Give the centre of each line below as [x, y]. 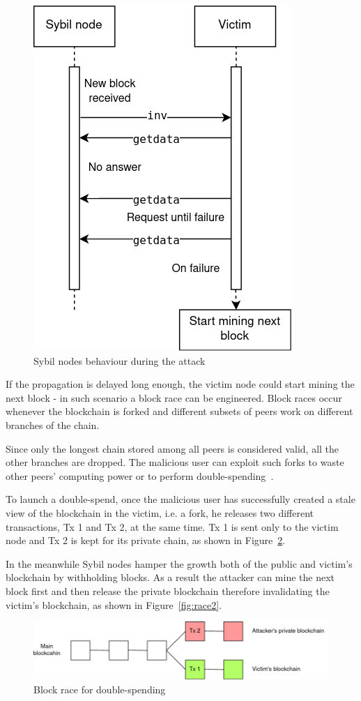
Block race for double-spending [100, 689]
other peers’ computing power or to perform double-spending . [140, 475]
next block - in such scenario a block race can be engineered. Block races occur [174, 397]
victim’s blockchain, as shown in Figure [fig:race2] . [114, 604]
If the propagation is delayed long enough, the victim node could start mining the [180, 384]
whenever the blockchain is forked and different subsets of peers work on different [179, 411]
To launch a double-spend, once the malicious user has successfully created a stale [180, 499]
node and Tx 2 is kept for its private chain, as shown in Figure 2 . [146, 540]
